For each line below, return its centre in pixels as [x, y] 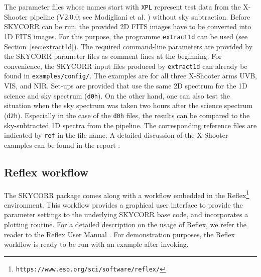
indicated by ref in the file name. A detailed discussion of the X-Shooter [116, 135]
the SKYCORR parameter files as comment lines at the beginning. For [113, 56]
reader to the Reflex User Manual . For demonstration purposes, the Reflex [120, 234]
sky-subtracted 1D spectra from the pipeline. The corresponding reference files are [130, 125]
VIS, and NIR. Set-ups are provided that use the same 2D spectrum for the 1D [126, 85]
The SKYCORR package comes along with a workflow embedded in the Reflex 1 [127, 194]
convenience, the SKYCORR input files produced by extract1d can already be [126, 66]
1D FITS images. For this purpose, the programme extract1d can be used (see [126, 36]
